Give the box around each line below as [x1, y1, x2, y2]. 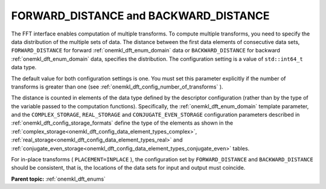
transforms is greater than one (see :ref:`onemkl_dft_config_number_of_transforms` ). [11, 83, 223, 90]
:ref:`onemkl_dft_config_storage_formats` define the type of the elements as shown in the [11, 119, 234, 126]
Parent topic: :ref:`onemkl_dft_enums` [11, 175, 106, 182]
